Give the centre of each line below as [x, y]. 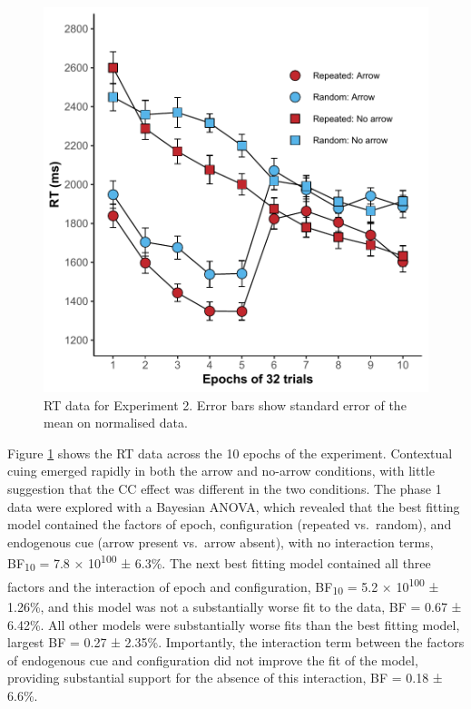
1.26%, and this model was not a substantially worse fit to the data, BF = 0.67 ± [235, 606]
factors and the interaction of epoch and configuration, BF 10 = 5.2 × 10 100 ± [223, 586]
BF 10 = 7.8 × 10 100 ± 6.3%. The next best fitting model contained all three [219, 563]
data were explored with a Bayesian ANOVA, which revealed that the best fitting [234, 506]
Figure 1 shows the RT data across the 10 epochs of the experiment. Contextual [230, 453]
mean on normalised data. [116, 423]
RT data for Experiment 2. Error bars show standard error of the [225, 404]
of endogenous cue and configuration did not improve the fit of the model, [213, 660]
